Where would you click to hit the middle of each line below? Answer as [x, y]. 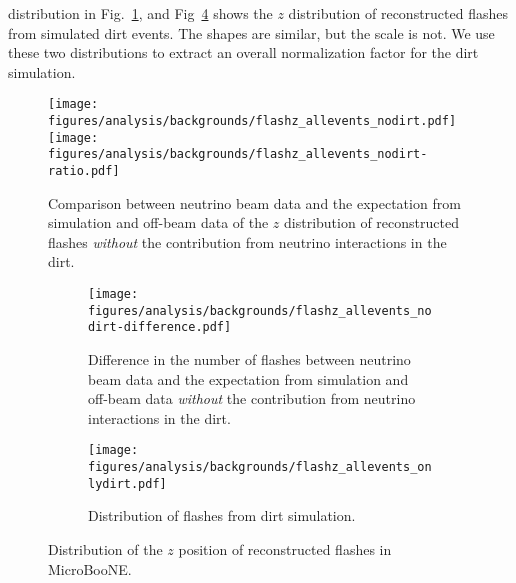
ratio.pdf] [84, 171]
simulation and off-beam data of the [158, 222]
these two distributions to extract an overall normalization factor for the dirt [243, 52]
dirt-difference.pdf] [160, 327]
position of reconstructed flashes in [285, 548]
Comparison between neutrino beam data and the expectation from [254, 202]
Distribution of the [105, 548]
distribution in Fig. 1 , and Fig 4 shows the [140, 13]
